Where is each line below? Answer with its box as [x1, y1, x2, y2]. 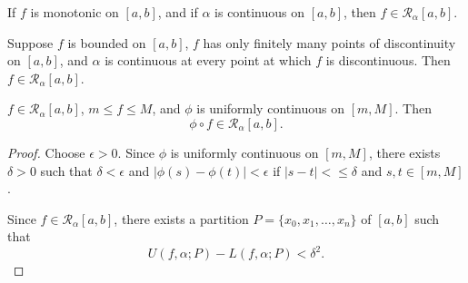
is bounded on [67, 33, 146, 52]
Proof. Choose [7, 142, 85, 161]
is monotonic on [30, 3, 119, 21]
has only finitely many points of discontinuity [203, 33, 456, 52]
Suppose [7, 33, 54, 52]
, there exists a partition [114, 209, 249, 228]
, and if [157, 3, 198, 21]
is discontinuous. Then [325, 51, 451, 70]
